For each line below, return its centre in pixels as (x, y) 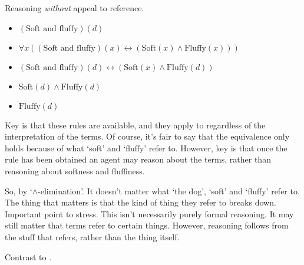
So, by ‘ (19, 191)
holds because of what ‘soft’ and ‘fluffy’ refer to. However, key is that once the (146, 148)
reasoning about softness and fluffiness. (75, 170)
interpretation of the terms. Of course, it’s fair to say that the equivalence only (147, 136)
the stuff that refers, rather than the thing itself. (92, 236)
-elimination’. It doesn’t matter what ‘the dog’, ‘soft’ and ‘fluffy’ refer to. (169, 191)
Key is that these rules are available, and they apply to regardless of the (135, 125)
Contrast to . (28, 256)
